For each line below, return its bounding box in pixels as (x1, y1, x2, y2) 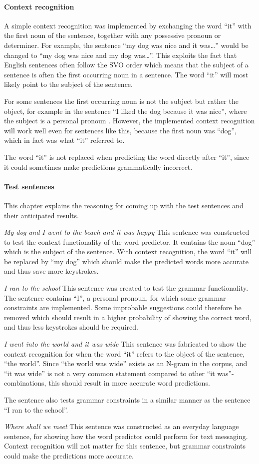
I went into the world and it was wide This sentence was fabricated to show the (4, 339, 247, 349)
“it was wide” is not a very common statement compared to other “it (4, 368, 215, 378)
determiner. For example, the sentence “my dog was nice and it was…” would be (4, 39, 249, 50)
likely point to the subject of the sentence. (4, 79, 133, 89)
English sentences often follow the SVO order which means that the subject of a (4, 59, 249, 70)
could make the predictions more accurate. (4, 450, 134, 461)
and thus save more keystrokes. (4, 266, 99, 276)
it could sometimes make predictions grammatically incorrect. (4, 161, 193, 172)
